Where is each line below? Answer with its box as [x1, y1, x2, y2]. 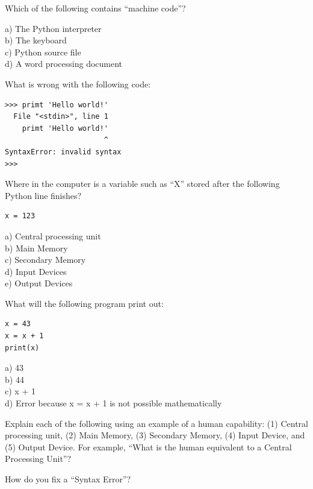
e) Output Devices [5, 277, 73, 289]
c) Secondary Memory [5, 253, 86, 266]
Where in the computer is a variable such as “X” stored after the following [5, 177, 280, 190]
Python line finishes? [5, 189, 82, 201]
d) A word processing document [5, 57, 123, 70]
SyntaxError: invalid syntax [5, 147, 122, 156]
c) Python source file [5, 45, 81, 58]
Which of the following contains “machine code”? [5, 2, 186, 14]
